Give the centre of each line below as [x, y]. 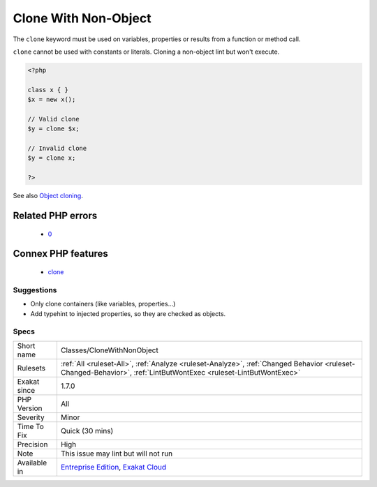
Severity [31, 417]
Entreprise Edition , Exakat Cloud [113, 467]
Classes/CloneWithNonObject [109, 350]
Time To [31, 426]
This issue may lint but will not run [117, 454]
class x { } [48, 90]
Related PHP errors [55, 216]
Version [30, 408]
